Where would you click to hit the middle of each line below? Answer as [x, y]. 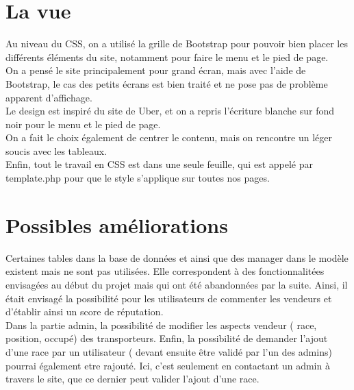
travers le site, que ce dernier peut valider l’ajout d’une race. [132, 379]
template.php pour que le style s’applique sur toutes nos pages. [138, 178]
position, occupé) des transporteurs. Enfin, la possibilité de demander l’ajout [167, 338]
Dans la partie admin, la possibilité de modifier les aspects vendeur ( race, [161, 325]
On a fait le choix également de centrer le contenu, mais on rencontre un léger [169, 137]
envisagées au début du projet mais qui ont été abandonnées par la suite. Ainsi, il [177, 284]
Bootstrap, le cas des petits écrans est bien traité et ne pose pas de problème [167, 83]
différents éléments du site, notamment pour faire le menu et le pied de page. [167, 57]
